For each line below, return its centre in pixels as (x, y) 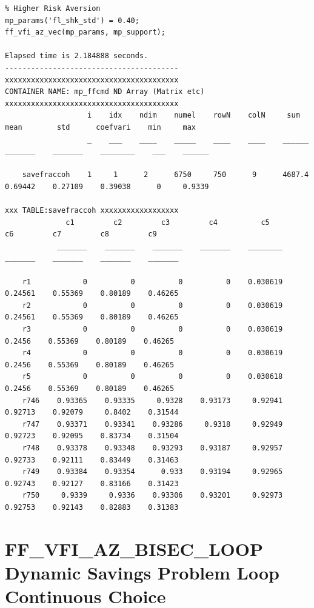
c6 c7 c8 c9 (81, 234)
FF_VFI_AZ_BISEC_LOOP (134, 548)
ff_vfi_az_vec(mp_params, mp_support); (85, 32)
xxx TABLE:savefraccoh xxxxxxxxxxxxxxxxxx (92, 211)
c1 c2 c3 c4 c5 (168, 222)
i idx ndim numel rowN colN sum (194, 115)
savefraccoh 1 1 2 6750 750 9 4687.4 (165, 175)
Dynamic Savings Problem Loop (142, 572)
